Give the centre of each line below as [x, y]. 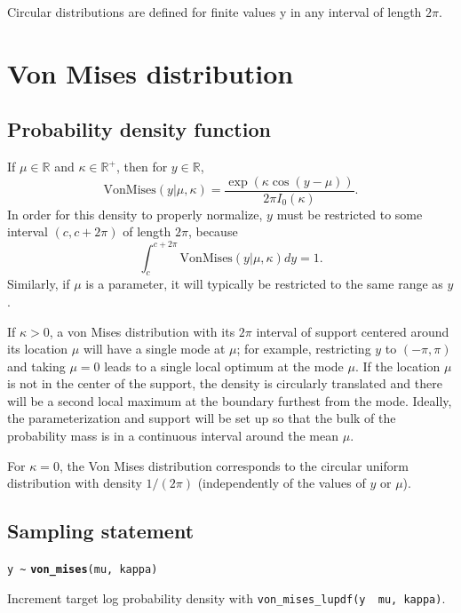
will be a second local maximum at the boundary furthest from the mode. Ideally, [230, 400]
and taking [36, 366]
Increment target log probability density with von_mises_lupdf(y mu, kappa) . [227, 597]
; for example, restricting [304, 349]
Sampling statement [101, 531]
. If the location [397, 366]
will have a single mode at [154, 349]
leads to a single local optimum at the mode [224, 366]
